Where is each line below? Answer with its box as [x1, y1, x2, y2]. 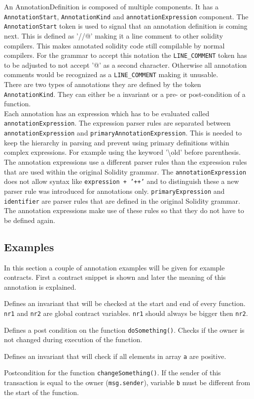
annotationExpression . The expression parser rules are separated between [4, 118, 231, 128]
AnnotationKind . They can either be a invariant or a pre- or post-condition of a [4, 89, 246, 99]
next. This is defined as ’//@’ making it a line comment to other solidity [4, 30, 223, 41]
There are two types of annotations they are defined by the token [4, 79, 201, 89]
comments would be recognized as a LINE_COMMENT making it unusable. [4, 69, 218, 80]
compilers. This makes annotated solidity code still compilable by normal [4, 40, 225, 50]
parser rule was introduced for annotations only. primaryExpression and [4, 185, 225, 196]
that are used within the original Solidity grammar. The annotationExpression [4, 166, 247, 177]
